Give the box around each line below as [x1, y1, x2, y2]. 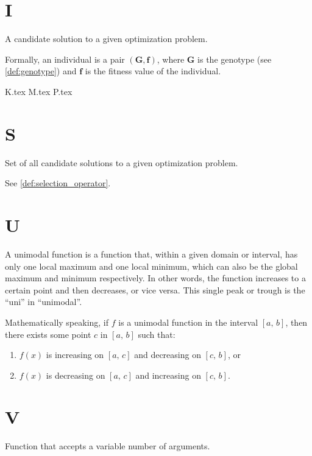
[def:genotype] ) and [5, 65, 77, 77]
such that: [138, 328, 175, 340]
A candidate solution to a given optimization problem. [5, 32, 208, 45]
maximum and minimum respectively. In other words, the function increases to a [5, 272, 306, 284]
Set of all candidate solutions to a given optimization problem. [5, 156, 238, 169]
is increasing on [46, 348, 104, 361]
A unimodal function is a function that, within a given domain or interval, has [5, 247, 298, 260]
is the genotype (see [197, 52, 272, 65]
